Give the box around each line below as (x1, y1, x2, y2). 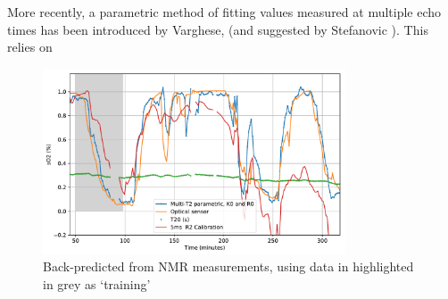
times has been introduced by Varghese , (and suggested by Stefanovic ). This (7, 20, 428, 38)
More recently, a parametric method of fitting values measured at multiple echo (7, 3, 442, 21)
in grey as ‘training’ (43, 274, 151, 293)
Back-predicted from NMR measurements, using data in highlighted (43, 257, 414, 276)
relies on (7, 37, 53, 56)
